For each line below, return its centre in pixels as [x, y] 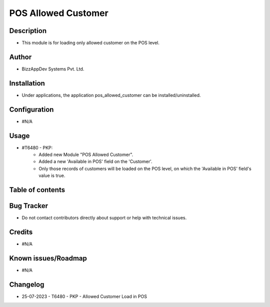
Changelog [27, 284]
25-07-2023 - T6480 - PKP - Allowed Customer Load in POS [84, 296]
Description [28, 31]
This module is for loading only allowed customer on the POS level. [90, 43]
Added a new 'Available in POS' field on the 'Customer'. [95, 161]
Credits [21, 232]
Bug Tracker [29, 206]
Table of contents [37, 190]
